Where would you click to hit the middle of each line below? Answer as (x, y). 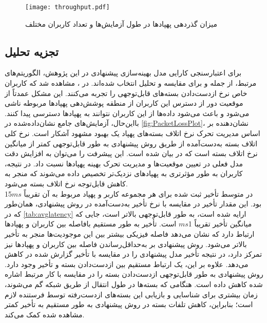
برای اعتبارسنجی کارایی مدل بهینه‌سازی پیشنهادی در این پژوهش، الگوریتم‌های (123, 73)
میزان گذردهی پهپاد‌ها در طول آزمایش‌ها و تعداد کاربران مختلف (121, 23)
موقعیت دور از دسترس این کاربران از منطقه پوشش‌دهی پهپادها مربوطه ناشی (124, 103)
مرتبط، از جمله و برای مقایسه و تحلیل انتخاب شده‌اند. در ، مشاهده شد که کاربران (131, 83)
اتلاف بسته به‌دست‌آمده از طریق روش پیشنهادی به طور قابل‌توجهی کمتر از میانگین (131, 143)
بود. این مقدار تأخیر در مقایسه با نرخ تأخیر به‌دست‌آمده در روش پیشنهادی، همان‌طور (133, 204)
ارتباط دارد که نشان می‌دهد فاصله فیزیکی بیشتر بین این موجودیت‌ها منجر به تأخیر (130, 233)
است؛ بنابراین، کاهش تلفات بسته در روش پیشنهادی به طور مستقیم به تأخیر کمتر (129, 304)
